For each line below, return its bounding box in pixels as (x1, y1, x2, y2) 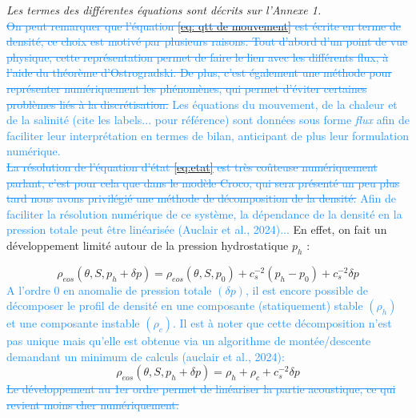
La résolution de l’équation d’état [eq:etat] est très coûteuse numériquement (6, 158, 378, 175)
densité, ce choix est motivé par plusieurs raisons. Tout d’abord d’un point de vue (6, 33, 408, 50)
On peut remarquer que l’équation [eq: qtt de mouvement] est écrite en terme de (6, 17, 401, 34)
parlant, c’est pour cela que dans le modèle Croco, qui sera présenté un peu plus (6, 174, 400, 191)
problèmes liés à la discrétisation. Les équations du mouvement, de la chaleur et (6, 95, 398, 112)
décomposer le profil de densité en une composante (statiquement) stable (6, 297, 363, 314)
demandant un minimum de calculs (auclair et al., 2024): (6, 348, 285, 364)
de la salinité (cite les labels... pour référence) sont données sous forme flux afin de (6, 111, 410, 128)
